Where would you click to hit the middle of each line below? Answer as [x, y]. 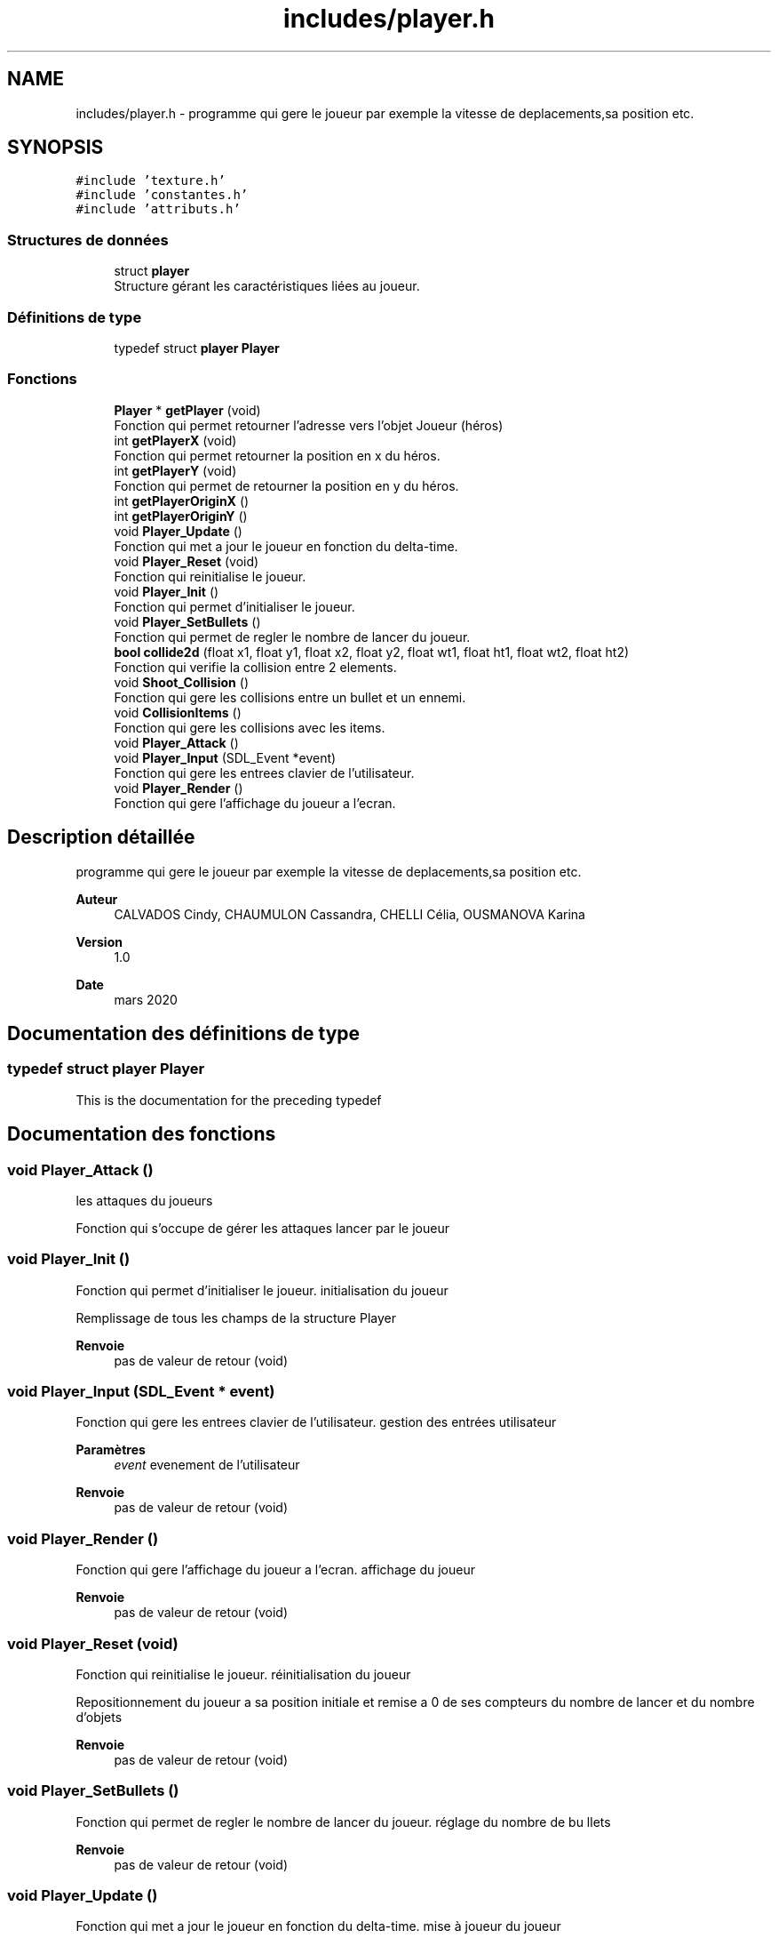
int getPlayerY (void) [175, 470]
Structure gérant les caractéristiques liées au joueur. [267, 286]
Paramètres [111, 1450]
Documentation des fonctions [142, 1134]
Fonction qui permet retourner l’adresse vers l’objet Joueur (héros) [309, 425]
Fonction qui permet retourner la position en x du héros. [277, 455]
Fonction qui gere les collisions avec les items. [250, 727]
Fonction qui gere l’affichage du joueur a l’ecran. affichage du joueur [275, 1570]
